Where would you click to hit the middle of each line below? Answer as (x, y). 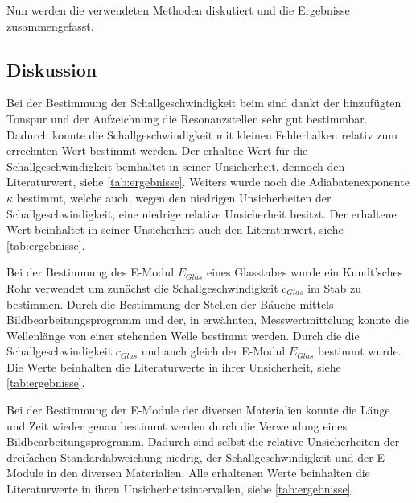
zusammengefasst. (50, 25)
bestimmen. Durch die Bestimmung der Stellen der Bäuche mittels (170, 303)
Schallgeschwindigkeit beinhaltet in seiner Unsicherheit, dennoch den (176, 166)
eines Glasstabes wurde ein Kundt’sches (305, 272)
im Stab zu (335, 287)
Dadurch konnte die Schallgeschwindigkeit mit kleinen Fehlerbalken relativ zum (202, 134)
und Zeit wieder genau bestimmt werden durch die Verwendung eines (177, 425)
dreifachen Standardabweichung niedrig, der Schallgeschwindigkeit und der (190, 457)
